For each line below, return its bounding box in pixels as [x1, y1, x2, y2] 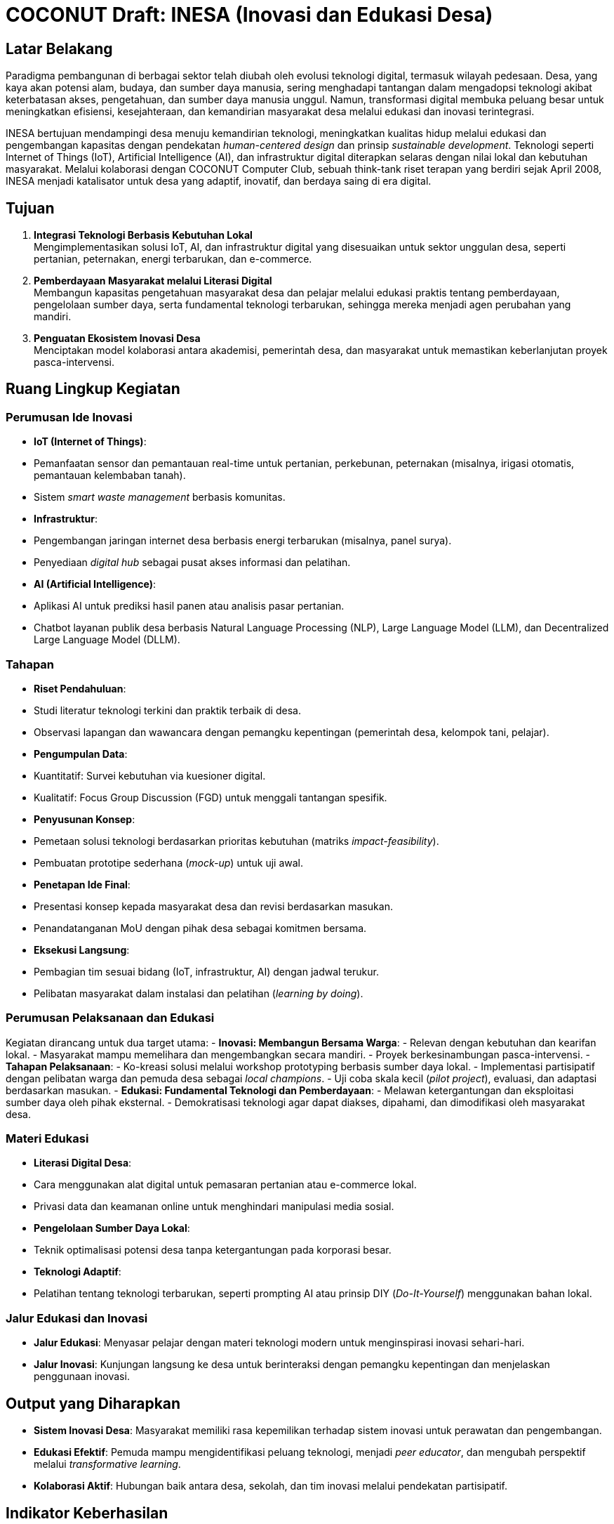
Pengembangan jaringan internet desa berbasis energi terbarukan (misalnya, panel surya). [34, 534, 452, 547]
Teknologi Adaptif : [34, 1266, 121, 1278]
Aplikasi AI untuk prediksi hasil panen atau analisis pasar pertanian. [34, 600, 345, 612]
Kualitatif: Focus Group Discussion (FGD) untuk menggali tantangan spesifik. [34, 791, 387, 803]
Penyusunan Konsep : [34, 813, 135, 825]
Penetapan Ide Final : [34, 878, 131, 891]
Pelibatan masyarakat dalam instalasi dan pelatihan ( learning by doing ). [34, 987, 363, 999]
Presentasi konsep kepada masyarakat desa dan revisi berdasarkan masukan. [34, 900, 393, 912]
